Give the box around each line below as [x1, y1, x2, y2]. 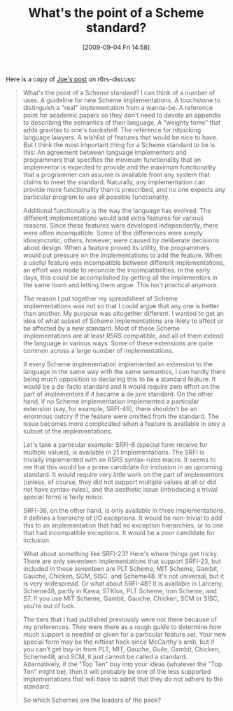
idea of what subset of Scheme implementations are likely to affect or [22, 317, 224, 325]
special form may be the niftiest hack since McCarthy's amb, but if [22, 637, 215, 646]
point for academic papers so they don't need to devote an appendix [22, 111, 221, 119]
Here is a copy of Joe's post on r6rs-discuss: [6, 75, 136, 83]
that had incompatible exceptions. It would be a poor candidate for [22, 528, 216, 537]
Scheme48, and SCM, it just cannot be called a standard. [22, 652, 188, 661]
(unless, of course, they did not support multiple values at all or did [22, 478, 217, 486]
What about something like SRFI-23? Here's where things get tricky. [22, 549, 219, 558]
